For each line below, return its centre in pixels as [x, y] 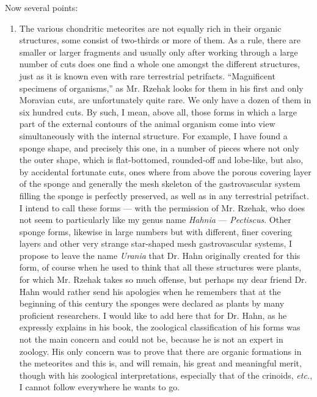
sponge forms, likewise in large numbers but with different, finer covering [156, 231]
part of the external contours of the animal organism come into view [147, 124]
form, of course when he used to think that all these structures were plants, [160, 267]
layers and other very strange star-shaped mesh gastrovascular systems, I [156, 243]
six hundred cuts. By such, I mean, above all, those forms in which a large [158, 111]
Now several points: [42, 7]
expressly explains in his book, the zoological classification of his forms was [160, 327]
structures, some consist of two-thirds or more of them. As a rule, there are [160, 40]
